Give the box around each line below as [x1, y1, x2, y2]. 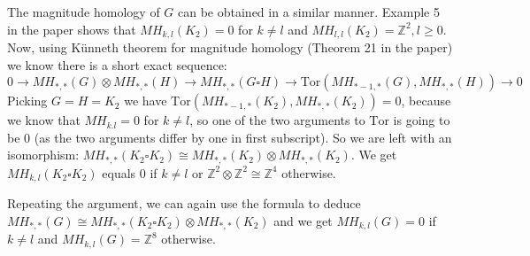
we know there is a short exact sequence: [7, 55, 227, 74]
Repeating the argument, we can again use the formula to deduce [7, 194, 361, 213]
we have [124, 91, 167, 110]
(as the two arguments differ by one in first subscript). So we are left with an [34, 128, 452, 146]
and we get [273, 211, 333, 229]
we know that [7, 111, 81, 129]
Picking [7, 91, 48, 110]
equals [102, 163, 136, 182]
